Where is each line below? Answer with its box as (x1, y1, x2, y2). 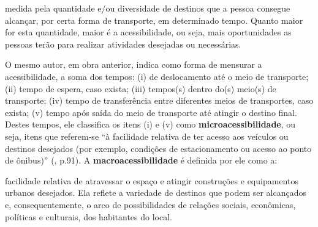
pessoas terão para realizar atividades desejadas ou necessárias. (5, 37, 241, 50)
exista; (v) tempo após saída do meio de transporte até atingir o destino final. (5, 106, 297, 118)
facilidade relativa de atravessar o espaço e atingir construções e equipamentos (5, 174, 298, 187)
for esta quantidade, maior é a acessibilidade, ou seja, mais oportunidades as (5, 26, 292, 38)
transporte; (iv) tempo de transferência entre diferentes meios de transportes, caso (5, 94, 314, 107)
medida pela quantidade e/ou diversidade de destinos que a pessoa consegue (5, 2, 290, 14)
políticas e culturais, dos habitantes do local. (5, 210, 172, 223)
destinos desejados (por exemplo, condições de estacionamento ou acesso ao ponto (5, 142, 312, 154)
